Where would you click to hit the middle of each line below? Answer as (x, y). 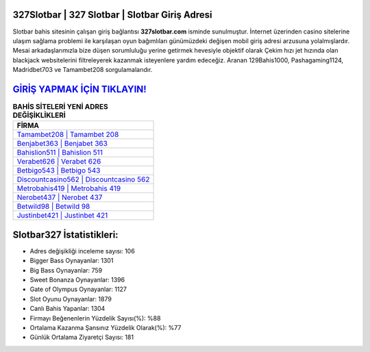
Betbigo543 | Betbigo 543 (59, 171)
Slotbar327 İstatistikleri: (66, 235)
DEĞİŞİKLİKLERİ (39, 115)
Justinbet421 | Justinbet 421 (62, 216)
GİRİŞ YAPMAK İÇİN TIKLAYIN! (79, 89)
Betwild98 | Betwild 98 (53, 207)
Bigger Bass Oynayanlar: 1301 (72, 261)
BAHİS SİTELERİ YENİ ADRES (61, 107)
